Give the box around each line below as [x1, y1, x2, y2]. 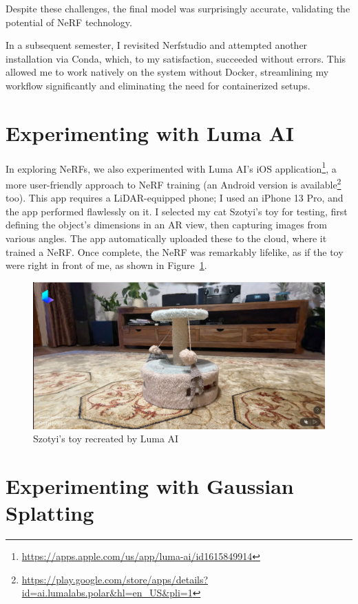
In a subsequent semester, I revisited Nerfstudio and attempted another [6, 38, 308, 52]
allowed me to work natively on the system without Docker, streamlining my [6, 65, 329, 79]
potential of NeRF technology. [6, 14, 132, 29]
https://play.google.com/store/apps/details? [21, 572, 209, 586]
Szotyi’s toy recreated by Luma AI [33, 431, 179, 446]
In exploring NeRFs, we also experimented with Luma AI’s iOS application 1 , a [6, 159, 337, 175]
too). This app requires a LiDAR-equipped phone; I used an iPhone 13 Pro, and [6, 191, 344, 205]
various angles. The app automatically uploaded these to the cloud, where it [6, 230, 327, 245]
